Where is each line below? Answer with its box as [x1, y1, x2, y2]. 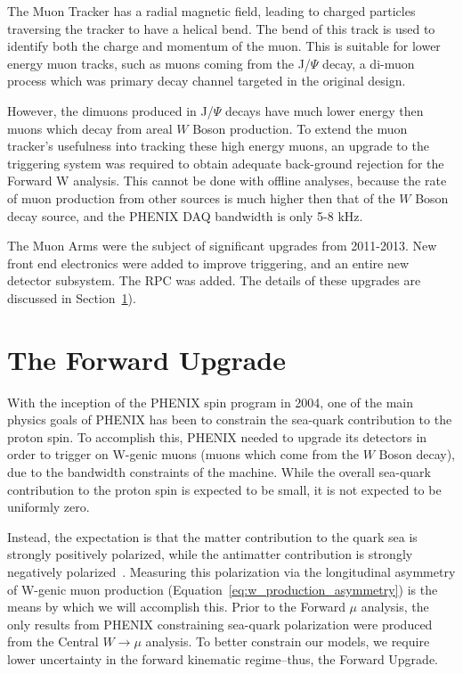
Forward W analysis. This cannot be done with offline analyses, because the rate [7, 171, 447, 190]
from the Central [7, 632, 99, 651]
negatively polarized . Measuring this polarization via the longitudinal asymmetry [7, 562, 456, 580]
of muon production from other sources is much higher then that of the [7, 188, 395, 207]
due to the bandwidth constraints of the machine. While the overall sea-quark [7, 463, 431, 481]
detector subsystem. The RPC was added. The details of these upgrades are [7, 271, 421, 290]
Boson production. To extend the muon [192, 119, 408, 137]
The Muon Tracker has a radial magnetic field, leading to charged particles [7, 2, 416, 20]
